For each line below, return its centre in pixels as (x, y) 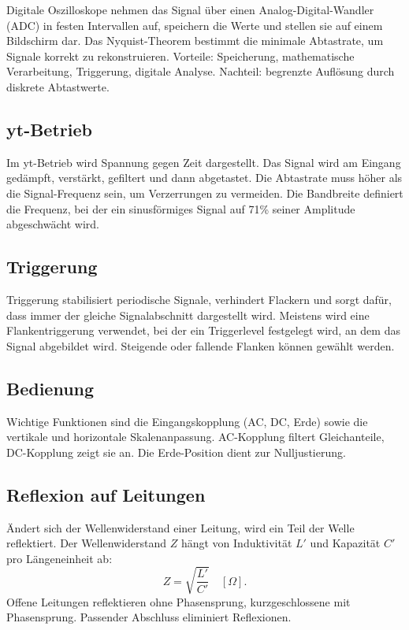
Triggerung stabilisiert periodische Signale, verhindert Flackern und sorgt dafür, (199, 299)
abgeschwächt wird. (53, 224)
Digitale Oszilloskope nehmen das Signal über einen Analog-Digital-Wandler (190, 9)
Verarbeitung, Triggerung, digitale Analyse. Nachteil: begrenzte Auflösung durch (201, 71)
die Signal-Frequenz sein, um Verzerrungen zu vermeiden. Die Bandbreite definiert (205, 193)
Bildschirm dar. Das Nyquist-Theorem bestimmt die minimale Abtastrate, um (195, 41)
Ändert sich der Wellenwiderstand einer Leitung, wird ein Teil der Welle (180, 527)
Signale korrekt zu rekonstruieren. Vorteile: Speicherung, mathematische (180, 56)
